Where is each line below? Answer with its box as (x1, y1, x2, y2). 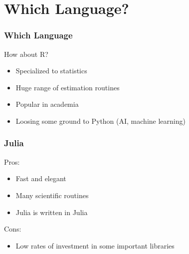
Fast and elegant (15, 173, 66, 184)
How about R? (4, 48, 48, 59)
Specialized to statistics (15, 65, 87, 76)
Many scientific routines (15, 190, 89, 200)
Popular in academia (15, 99, 79, 109)
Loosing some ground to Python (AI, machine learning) (15, 115, 186, 126)
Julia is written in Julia (15, 207, 88, 217)
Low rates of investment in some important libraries (15, 240, 175, 251)
